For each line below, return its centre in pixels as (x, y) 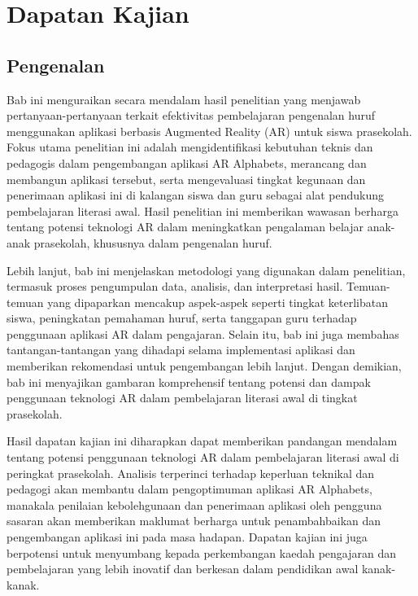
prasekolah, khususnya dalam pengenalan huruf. (153, 242)
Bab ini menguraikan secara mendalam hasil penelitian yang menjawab (184, 99)
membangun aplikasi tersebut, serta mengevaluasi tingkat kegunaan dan (186, 179)
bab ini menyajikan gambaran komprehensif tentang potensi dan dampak (189, 381)
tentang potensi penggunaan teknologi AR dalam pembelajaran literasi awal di (203, 457)
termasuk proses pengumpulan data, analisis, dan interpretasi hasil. (175, 286)
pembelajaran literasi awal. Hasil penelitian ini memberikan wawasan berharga (202, 210)
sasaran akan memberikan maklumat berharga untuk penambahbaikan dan (194, 521)
